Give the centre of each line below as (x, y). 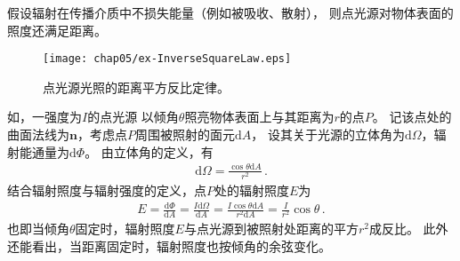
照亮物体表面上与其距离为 (259, 117)
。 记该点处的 (412, 117)
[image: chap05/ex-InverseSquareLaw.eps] (167, 59)
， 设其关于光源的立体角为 (328, 134)
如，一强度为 (44, 117)
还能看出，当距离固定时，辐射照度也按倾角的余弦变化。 (169, 245)
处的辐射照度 (252, 190)
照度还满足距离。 (57, 30)
